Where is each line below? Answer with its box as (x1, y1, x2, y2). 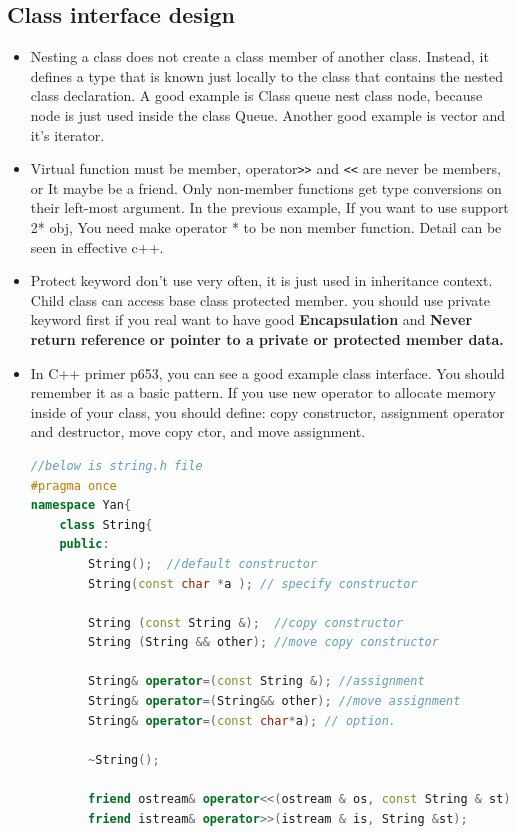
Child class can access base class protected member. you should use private (30, 289, 491, 310)
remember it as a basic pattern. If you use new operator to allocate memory (30, 382, 496, 403)
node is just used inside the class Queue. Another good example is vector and (30, 104, 506, 125)
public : (59, 537, 110, 552)
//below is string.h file (30, 458, 203, 473)
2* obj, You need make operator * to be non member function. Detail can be (30, 217, 502, 238)
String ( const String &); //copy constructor (88, 615, 404, 630)
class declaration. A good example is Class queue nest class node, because (30, 85, 483, 106)
